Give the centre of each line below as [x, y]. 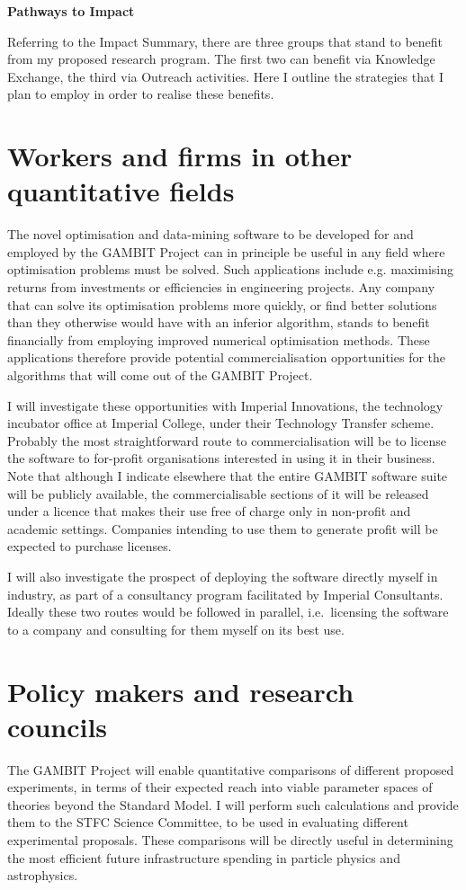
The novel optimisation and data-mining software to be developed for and [211, 234]
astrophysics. [43, 875]
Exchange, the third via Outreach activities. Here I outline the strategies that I [226, 76]
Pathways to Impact [71, 11]
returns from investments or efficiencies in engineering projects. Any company [221, 287]
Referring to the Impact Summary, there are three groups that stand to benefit [225, 41]
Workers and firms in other [180, 156]
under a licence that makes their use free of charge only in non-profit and [209, 511]
